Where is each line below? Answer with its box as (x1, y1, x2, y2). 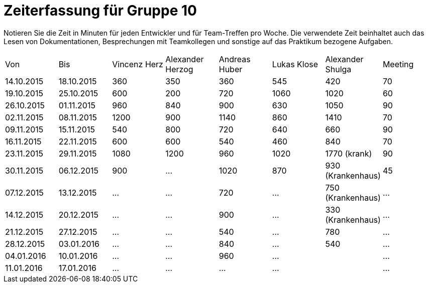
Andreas (219, 54, 251, 64)
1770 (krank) (325, 148, 372, 159)
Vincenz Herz (112, 59, 163, 69)
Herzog (165, 64, 193, 74)
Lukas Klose (272, 59, 318, 69)
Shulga (325, 64, 352, 74)
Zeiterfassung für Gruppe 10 (4, 2, 197, 19)
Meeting (382, 59, 414, 69)
